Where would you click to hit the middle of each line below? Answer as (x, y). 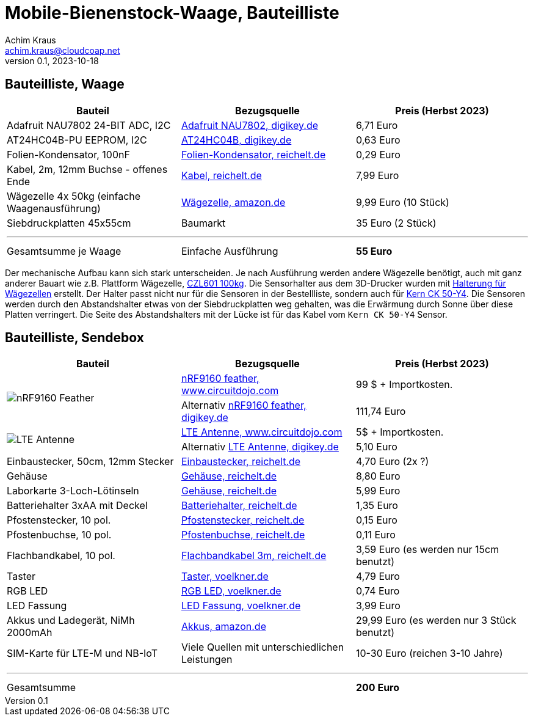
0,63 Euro (378, 140)
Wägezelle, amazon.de (233, 202)
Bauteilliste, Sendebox (74, 338)
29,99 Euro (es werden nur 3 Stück (436, 620)
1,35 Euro (377, 506)
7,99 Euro (377, 175)
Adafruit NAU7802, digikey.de (250, 125)
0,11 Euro (375, 535)
